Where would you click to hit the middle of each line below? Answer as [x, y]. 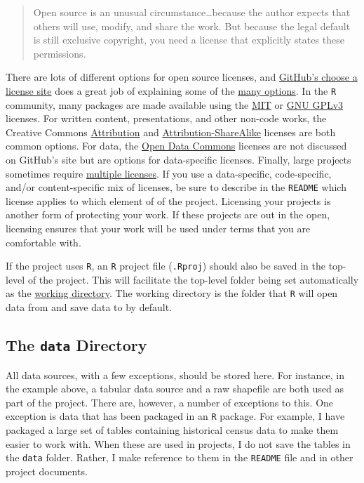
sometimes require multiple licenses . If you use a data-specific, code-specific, [169, 173]
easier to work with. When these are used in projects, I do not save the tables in [178, 443]
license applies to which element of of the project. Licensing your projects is [168, 200]
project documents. [47, 471]
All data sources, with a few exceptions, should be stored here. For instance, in [175, 375]
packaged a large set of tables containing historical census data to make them [172, 429]
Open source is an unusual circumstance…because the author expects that [192, 12]
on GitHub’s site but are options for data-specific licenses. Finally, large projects [178, 159]
